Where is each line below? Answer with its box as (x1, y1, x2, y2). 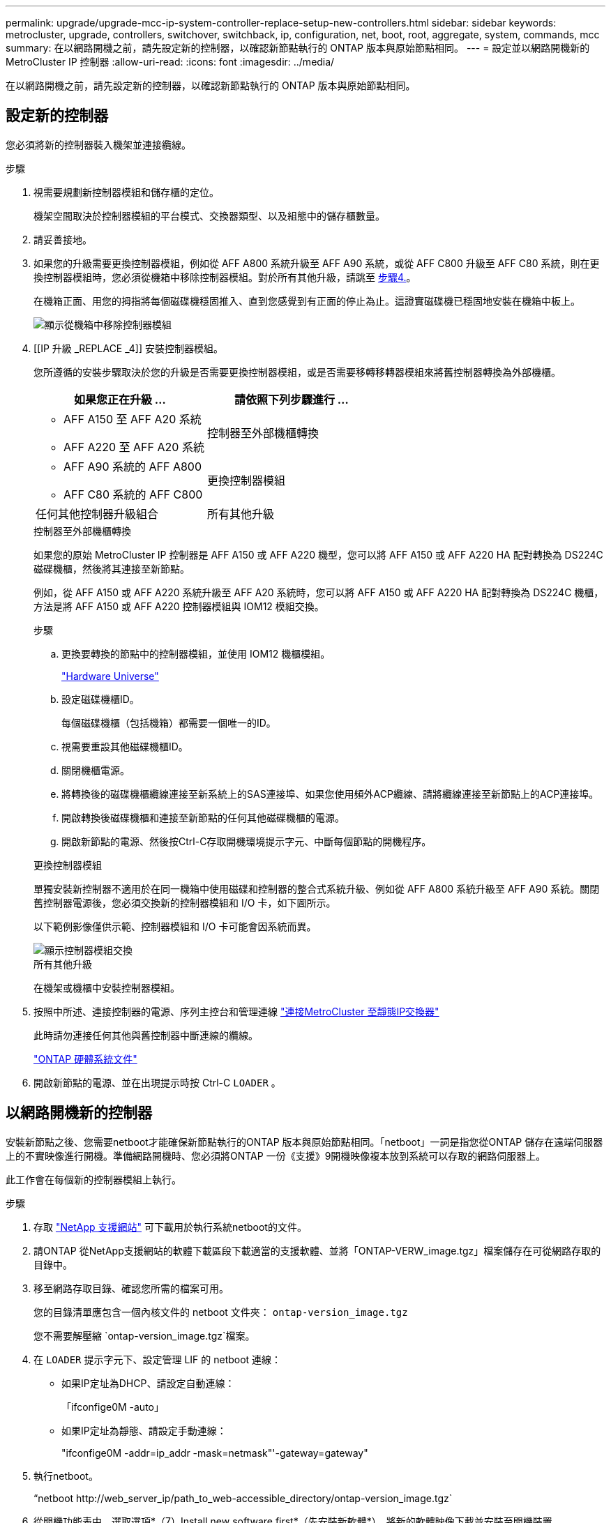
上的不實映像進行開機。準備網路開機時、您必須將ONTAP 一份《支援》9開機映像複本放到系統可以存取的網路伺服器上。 (6, 1149, 546, 1162)
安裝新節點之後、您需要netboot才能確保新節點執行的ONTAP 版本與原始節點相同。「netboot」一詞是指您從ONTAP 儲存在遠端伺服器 (6, 1135, 603, 1148)
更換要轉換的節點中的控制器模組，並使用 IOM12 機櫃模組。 (61, 647, 331, 660)
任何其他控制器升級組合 (36, 506, 159, 521)
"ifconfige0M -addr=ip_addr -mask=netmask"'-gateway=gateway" (61, 1446, 368, 1459)
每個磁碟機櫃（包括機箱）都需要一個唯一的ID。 (61, 716, 276, 729)
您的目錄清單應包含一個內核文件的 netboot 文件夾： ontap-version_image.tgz (33, 1305, 408, 1318)
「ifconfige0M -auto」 (61, 1400, 164, 1413)
